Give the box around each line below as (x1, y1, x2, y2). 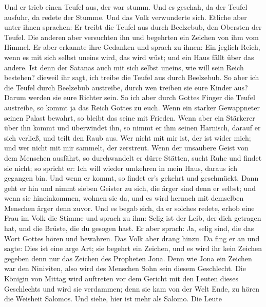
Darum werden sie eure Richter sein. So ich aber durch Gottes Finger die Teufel (4, 92, 255, 103)
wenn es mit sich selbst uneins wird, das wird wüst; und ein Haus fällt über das (4, 51, 254, 62)
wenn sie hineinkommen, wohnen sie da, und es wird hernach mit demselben (4, 193, 244, 203)
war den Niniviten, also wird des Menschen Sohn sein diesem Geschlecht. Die (4, 263, 246, 274)
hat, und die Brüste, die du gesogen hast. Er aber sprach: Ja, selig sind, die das (4, 223, 254, 234)
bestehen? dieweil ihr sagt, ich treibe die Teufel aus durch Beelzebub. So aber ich (4, 72, 259, 83)
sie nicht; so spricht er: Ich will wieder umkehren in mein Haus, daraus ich (4, 162, 237, 173)
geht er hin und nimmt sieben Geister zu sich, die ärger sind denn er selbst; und (4, 182, 256, 193)
